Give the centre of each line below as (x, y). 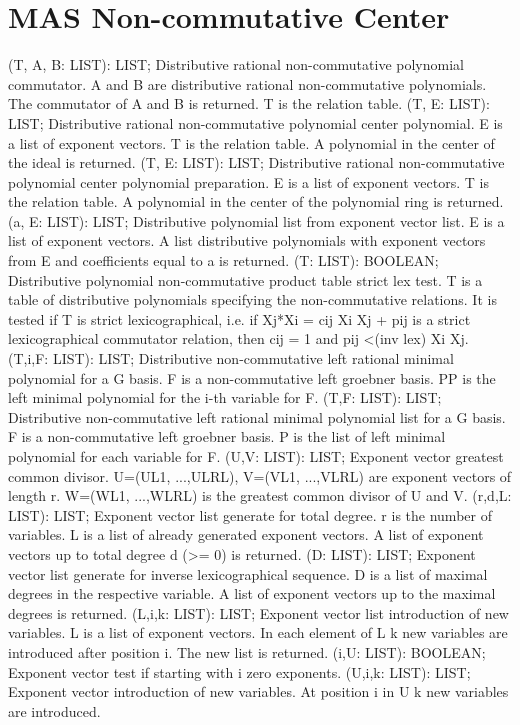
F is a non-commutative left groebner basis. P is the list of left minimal (227, 436)
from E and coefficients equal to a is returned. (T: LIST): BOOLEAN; (223, 260)
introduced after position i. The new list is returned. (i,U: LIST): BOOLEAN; (247, 651)
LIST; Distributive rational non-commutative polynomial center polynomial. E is (255, 122)
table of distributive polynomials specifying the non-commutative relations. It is (252, 299)
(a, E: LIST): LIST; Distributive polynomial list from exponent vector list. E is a (256, 220)
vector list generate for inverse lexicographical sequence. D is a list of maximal (248, 573)
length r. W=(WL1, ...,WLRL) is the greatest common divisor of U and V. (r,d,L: (260, 495)
